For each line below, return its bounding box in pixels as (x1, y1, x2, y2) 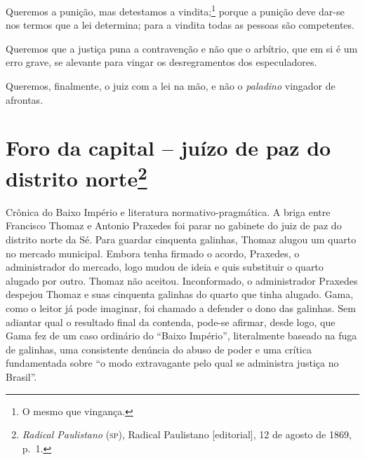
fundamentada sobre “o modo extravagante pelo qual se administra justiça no (6, 356, 339, 370)
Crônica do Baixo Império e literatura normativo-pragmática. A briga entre (6, 204, 331, 219)
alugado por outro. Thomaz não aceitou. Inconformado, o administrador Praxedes (6, 273, 358, 287)
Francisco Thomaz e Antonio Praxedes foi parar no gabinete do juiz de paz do (6, 218, 342, 233)
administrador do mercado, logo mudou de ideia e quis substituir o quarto (6, 259, 324, 274)
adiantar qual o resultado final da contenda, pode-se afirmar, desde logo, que (6, 314, 336, 329)
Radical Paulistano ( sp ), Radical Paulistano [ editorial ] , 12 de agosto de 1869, (22, 427, 352, 442)
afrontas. (6, 92, 44, 107)
